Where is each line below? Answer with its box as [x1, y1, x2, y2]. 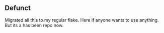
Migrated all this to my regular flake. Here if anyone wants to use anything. [5, 17, 159, 23]
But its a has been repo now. [5, 22, 64, 28]
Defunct [5, 4, 31, 12]
